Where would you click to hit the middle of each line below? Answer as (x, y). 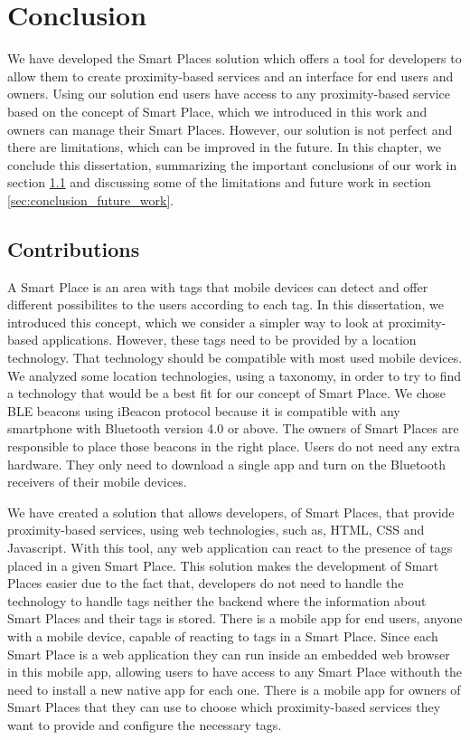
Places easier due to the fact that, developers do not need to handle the (206, 583)
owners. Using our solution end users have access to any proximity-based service (229, 94)
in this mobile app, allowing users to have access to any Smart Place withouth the (235, 672)
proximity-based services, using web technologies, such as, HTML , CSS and (216, 530)
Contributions (74, 248)
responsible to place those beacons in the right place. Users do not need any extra (234, 446)
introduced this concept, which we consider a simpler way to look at (196, 322)
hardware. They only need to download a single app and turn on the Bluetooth (226, 464)
